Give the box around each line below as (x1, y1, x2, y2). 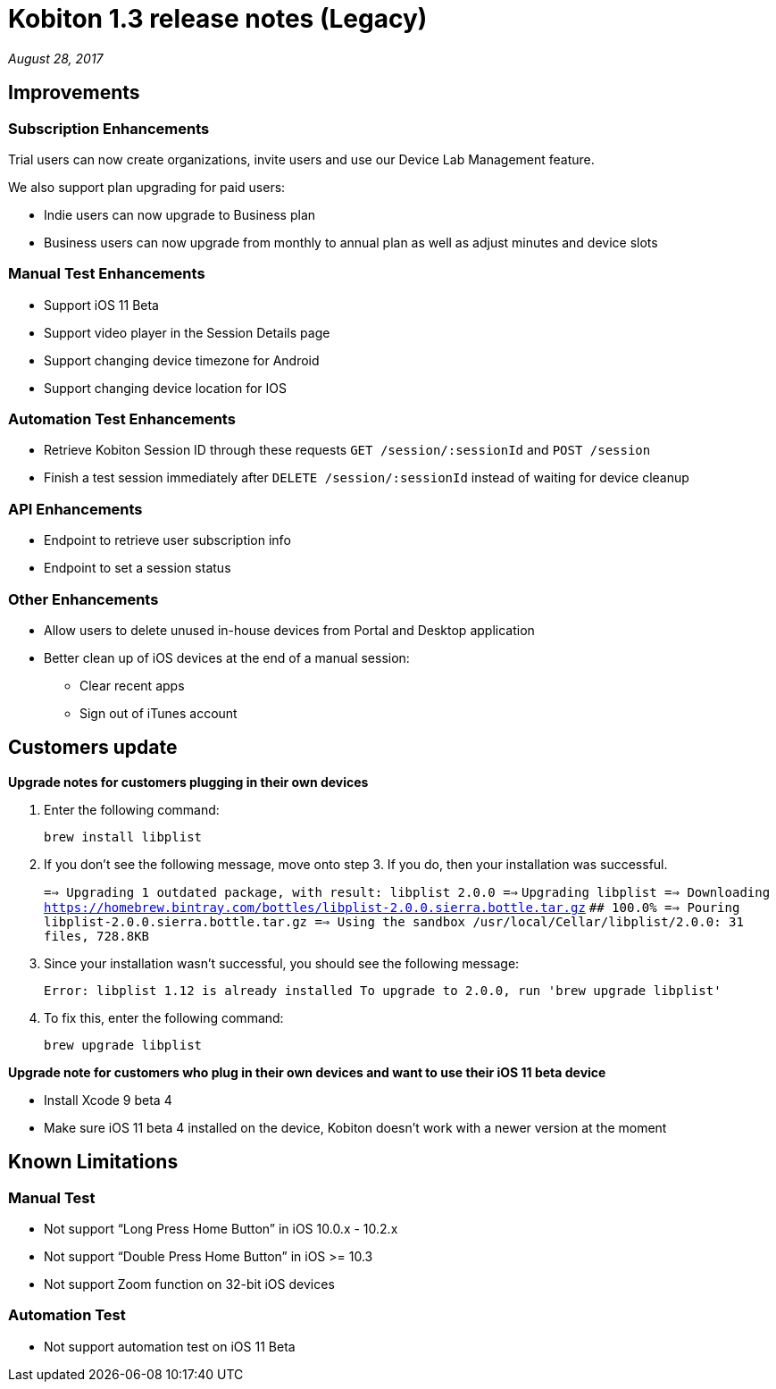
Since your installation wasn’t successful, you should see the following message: (44, 955, 520, 971)
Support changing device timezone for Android (44, 352, 320, 368)
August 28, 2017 (8, 50, 104, 66)
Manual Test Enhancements (8, 264, 205, 283)
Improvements (8, 81, 140, 105)
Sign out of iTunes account (79, 705, 238, 721)
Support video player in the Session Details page (44, 324, 330, 340)
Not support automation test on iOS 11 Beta (44, 1338, 296, 1354)
